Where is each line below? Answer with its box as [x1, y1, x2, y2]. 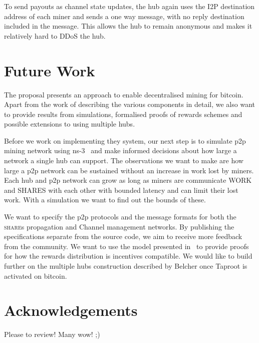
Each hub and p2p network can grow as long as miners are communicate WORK [4, 175, 252, 185]
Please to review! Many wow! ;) [4, 329, 100, 339]
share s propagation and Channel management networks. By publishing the [4, 221, 234, 232]
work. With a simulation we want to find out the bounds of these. [4, 194, 206, 205]
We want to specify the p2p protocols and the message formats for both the [4, 211, 236, 222]
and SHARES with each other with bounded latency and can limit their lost [4, 184, 238, 195]
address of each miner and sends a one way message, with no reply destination [4, 11, 244, 21]
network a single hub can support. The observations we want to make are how [4, 155, 243, 166]
